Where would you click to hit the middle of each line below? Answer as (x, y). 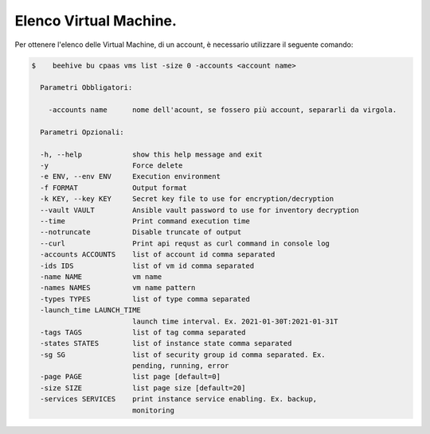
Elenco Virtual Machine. (96, 21)
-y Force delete (111, 166)
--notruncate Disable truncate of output (141, 232)
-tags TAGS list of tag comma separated (143, 332)
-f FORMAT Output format (113, 188)
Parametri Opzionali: (82, 132)
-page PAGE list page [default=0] (130, 377)
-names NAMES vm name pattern (118, 288)
